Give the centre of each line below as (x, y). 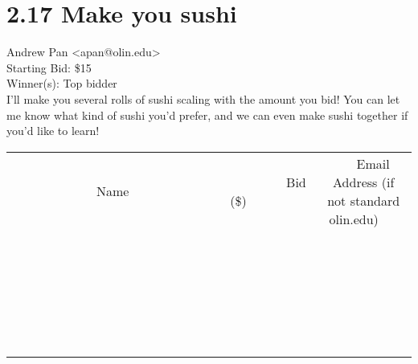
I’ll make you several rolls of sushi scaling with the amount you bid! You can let (203, 98)
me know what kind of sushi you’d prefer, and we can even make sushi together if (207, 115)
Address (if (364, 182)
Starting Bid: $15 (49, 67)
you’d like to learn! (53, 131)
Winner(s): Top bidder (62, 83)
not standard (364, 200)
